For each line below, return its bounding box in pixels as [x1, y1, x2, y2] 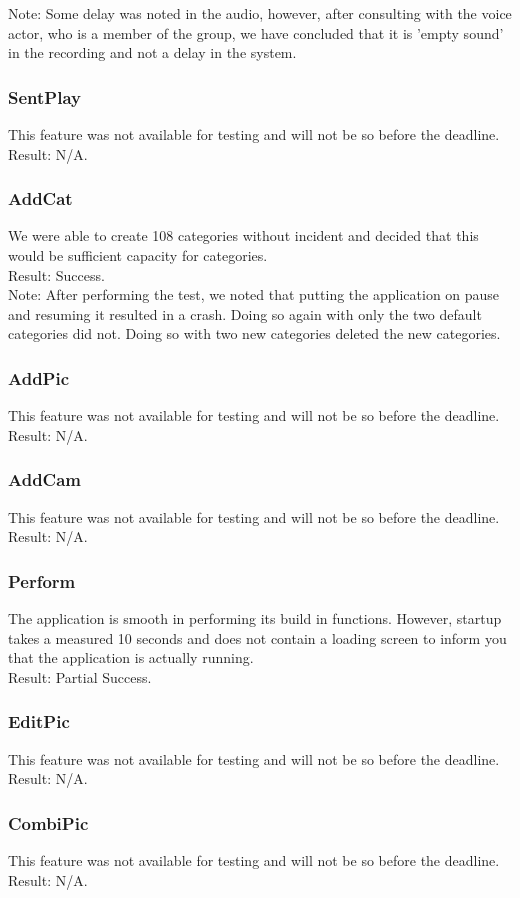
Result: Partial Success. [8, 666, 152, 687]
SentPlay [8, 84, 81, 109]
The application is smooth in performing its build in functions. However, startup [8, 608, 502, 628]
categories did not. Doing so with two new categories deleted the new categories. [8, 323, 501, 344]
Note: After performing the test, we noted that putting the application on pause [8, 284, 500, 305]
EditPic [8, 709, 70, 734]
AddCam [8, 467, 82, 492]
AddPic [8, 365, 70, 390]
